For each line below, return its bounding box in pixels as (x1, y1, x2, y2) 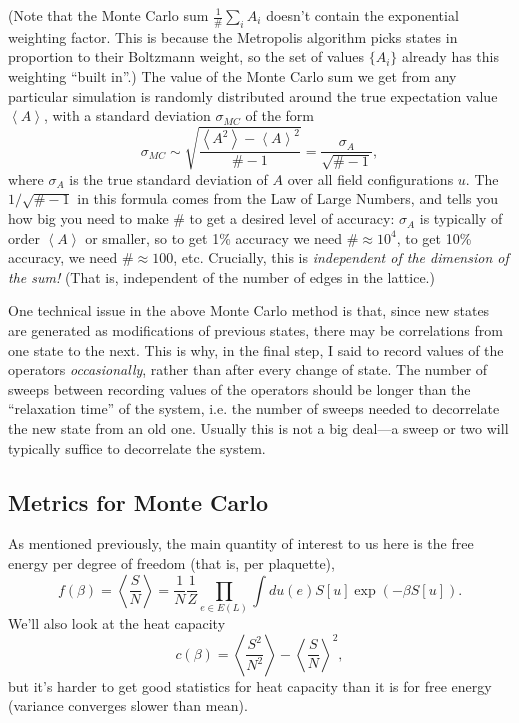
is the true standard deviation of (69, 168, 268, 189)
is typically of (419, 208, 503, 229)
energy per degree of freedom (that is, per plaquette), (8, 552, 335, 573)
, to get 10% (396, 227, 472, 248)
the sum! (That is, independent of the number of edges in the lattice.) (8, 266, 435, 287)
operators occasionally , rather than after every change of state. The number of (8, 359, 488, 380)
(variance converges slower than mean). (8, 695, 248, 716)
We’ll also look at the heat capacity (8, 612, 226, 633)
